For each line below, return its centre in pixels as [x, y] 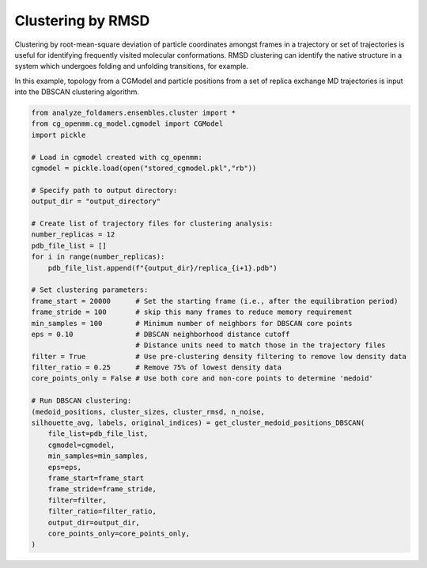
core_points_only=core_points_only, [119, 533]
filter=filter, [77, 500]
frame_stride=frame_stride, [102, 489]
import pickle [59, 135]
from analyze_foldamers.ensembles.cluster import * [134, 113]
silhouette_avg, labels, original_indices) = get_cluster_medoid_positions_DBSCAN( [198, 423]
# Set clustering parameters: [90, 290]
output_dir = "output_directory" [96, 201]
